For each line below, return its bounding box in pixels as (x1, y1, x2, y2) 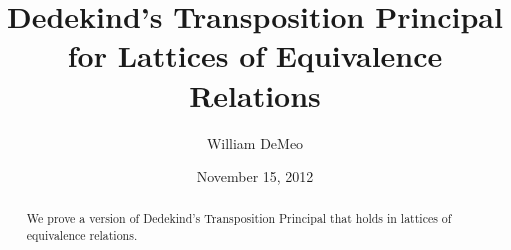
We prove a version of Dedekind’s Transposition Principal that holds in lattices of (26, 210, 452, 227)
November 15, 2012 (196, 166, 314, 187)
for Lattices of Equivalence (67, 35, 443, 76)
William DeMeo (206, 132, 304, 153)
